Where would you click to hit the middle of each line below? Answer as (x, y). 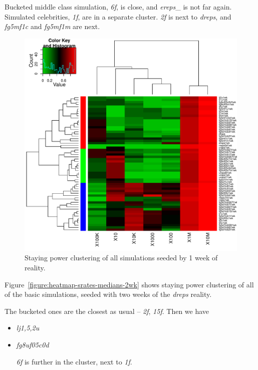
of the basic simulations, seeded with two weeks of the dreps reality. (108, 294)
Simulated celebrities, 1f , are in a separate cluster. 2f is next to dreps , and (118, 16)
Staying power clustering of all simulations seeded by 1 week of (121, 258)
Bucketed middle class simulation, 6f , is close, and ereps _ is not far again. (118, 7)
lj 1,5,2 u (28, 328)
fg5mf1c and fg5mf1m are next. (52, 26)
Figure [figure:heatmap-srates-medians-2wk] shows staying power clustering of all (129, 284)
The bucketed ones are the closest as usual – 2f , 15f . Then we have (107, 311)
